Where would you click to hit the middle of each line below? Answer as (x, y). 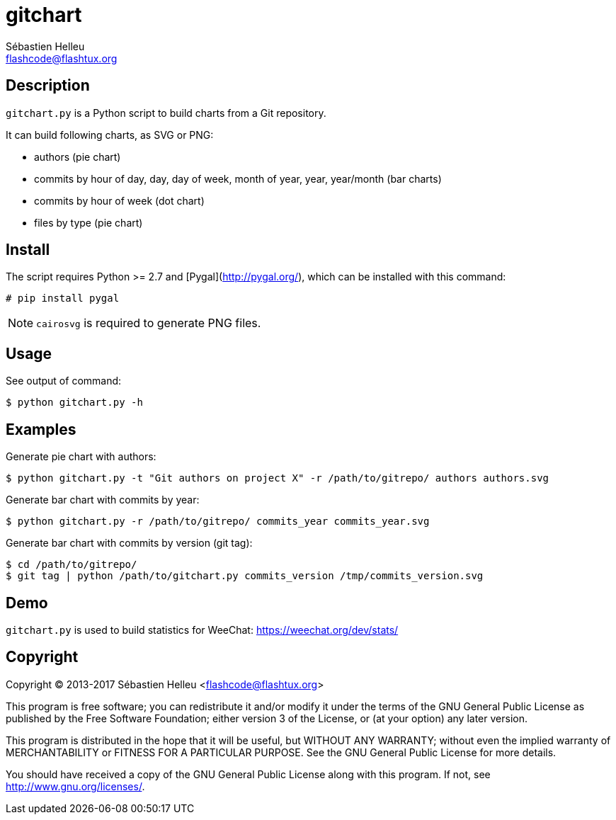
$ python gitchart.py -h (74, 403)
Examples (41, 429)
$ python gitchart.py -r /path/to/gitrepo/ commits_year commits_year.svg (218, 522)
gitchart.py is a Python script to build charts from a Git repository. (166, 113)
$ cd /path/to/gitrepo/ (72, 565)
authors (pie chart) (78, 156)
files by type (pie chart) (89, 222)
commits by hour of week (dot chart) (119, 200)
